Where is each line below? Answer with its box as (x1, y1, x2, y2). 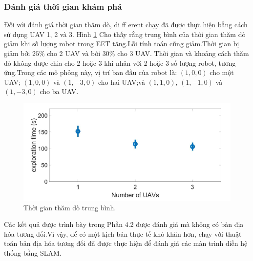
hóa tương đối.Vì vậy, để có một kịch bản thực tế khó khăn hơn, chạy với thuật (4, 228, 242, 239)
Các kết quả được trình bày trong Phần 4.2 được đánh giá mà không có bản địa (4, 219, 244, 229)
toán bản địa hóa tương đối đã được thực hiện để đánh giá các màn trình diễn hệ (4, 238, 248, 248)
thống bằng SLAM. (4, 247, 62, 258)
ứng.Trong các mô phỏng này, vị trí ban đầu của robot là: (4, 67, 177, 77)
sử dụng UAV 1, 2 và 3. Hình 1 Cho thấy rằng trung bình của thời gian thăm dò (4, 29, 246, 39)
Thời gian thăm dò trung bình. (23, 203, 116, 213)
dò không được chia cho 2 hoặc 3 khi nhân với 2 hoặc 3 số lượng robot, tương (4, 57, 236, 68)
